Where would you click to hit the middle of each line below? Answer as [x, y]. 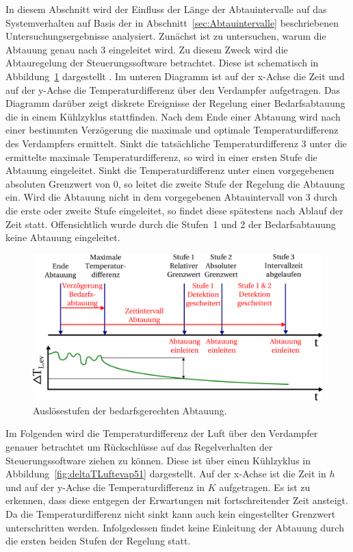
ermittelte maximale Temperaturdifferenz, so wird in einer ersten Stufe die [161, 156]
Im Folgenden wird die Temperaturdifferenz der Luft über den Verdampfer [162, 433]
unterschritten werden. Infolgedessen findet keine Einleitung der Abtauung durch [175, 527]
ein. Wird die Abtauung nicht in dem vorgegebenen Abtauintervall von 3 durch [172, 197]
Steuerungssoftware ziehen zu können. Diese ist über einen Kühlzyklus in [158, 460]
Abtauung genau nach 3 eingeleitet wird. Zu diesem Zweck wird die [147, 49]
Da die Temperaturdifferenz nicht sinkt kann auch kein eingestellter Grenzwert [171, 513]
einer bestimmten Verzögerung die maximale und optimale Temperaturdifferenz [172, 130]
